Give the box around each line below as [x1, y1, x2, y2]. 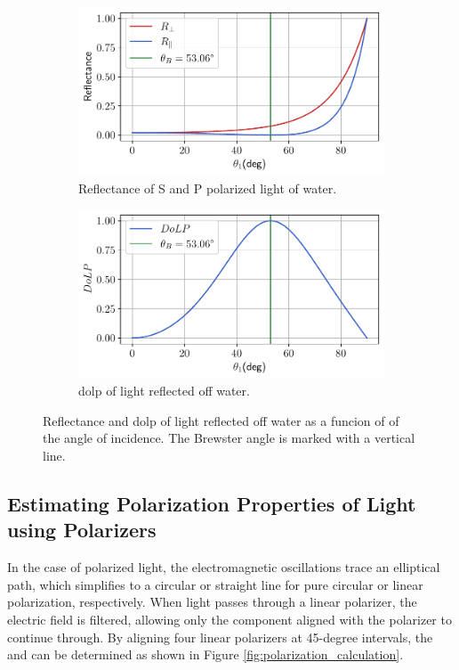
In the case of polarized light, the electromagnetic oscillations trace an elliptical [7, 558, 440, 576]
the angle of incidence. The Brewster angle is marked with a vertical [43, 429, 415, 447]
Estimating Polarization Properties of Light [7, 490, 416, 518]
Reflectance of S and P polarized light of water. [78, 178, 337, 197]
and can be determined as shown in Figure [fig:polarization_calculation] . [7, 645, 404, 664]
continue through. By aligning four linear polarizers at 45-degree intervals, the [7, 627, 433, 646]
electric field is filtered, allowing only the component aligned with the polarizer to [7, 610, 452, 629]
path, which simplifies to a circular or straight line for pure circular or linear [7, 575, 423, 593]
